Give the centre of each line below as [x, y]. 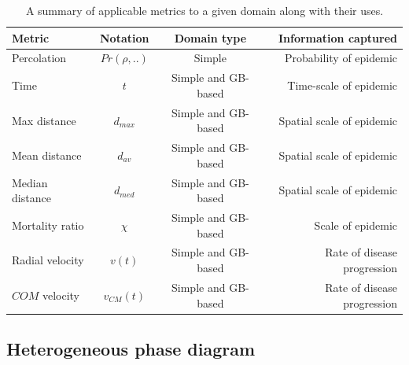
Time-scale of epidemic [342, 85]
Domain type [210, 37]
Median [30, 182]
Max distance [44, 120]
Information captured [337, 37]
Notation [124, 37]
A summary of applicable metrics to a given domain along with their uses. [204, 10]
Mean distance [47, 155]
